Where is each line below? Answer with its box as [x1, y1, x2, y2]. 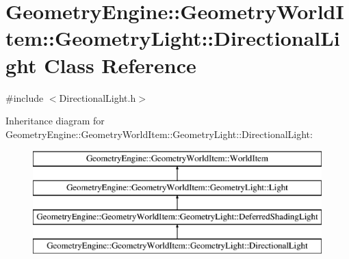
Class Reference [44, 51, 196, 79]
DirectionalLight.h [59, 90, 136, 105]
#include [5, 90, 44, 105]
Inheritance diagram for [5, 113, 105, 128]
